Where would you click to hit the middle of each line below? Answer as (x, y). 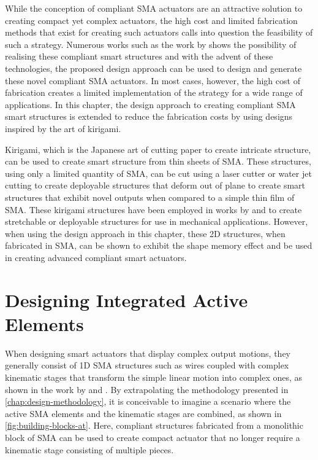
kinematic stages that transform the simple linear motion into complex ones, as (154, 377)
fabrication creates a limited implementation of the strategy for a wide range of (154, 92)
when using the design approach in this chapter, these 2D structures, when (145, 233)
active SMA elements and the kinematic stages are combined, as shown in (143, 413)
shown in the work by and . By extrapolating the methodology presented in (147, 389)
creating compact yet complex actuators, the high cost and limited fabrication (151, 20)
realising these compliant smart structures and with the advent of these (139, 56)
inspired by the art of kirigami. (63, 128)
